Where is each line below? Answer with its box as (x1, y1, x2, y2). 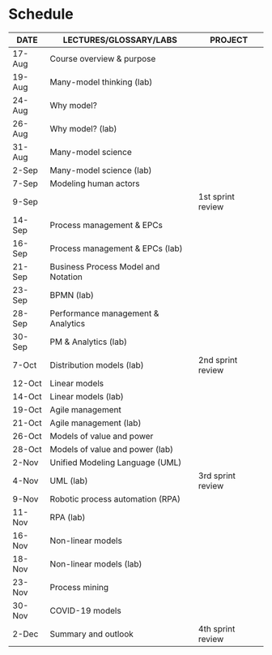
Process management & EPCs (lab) (49, 243, 183, 254)
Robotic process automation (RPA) (49, 493, 181, 504)
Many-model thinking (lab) (49, 76, 153, 88)
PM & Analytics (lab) (49, 336, 128, 347)
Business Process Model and (49, 261, 160, 272)
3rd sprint (198, 470, 236, 481)
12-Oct (12, 377, 42, 389)
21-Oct (12, 417, 42, 429)
